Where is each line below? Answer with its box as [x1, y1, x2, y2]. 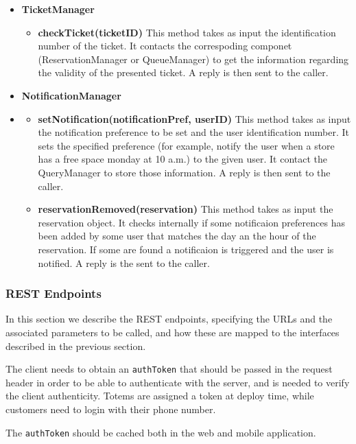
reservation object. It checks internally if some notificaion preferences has [38, 215, 345, 229]
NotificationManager [21, 88, 121, 102]
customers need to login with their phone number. [5, 401, 216, 416]
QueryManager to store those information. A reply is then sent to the [38, 165, 331, 179]
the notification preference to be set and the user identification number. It [38, 125, 349, 139]
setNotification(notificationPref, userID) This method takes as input [38, 111, 351, 126]
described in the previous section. [5, 338, 146, 353]
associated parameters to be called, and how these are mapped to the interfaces [5, 325, 340, 339]
